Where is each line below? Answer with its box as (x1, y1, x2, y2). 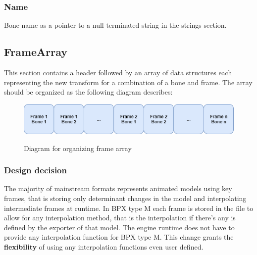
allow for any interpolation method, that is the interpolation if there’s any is (4, 212, 236, 223)
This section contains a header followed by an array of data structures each (4, 67, 232, 78)
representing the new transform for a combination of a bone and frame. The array (4, 77, 253, 87)
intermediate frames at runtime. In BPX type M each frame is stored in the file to (4, 203, 254, 213)
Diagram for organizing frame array (24, 143, 132, 153)
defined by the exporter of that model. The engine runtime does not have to (4, 222, 235, 232)
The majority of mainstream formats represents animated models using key (4, 183, 232, 194)
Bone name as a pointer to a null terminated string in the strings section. (4, 20, 227, 30)
